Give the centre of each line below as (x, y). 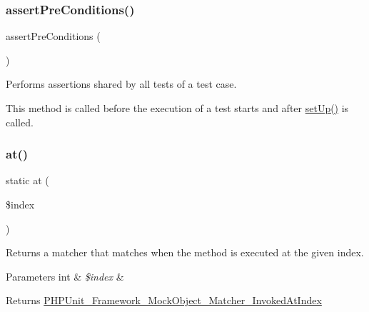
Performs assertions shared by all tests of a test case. (121, 84)
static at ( (27, 180)
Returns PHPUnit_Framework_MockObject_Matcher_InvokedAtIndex (164, 300)
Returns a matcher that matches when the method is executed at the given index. (185, 252)
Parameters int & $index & (65, 276)
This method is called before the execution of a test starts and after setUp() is (177, 108)
